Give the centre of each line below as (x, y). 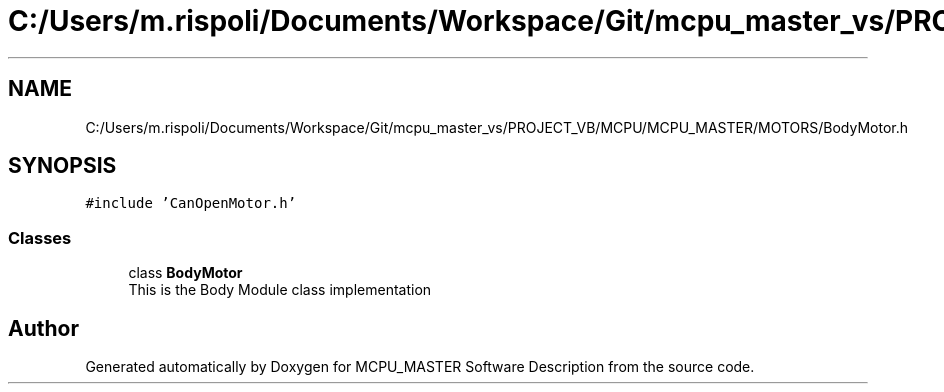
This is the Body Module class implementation (280, 290)
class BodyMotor (185, 273)
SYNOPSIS (62, 166)
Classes (40, 237)
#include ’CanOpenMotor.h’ (191, 203)
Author (43, 328)
